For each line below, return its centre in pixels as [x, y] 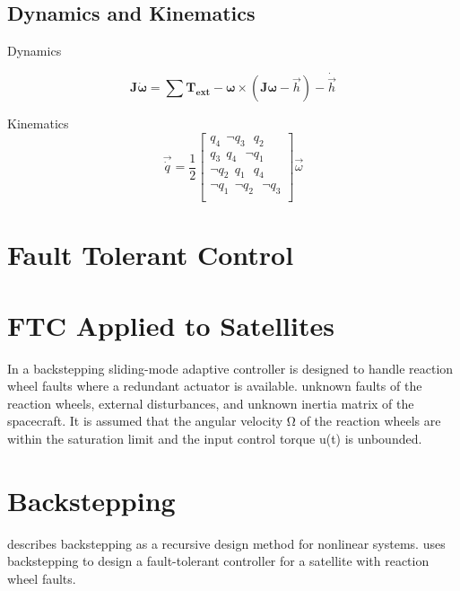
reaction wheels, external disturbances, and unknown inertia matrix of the [211, 403]
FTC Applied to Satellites [171, 325]
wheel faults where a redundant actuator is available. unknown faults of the [215, 386]
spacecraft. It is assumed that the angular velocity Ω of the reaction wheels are [224, 421]
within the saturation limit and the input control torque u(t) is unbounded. [215, 439]
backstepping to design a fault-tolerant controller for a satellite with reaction [218, 561]
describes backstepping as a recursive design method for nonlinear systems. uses [226, 543]
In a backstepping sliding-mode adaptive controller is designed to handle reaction [230, 368]
